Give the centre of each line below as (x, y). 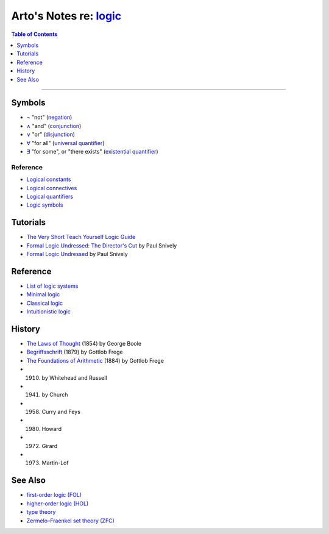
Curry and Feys (61, 412)
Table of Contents (34, 34)
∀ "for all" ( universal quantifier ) (65, 143)
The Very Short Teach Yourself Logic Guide (81, 237)
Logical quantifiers (50, 196)
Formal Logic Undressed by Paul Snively (77, 254)
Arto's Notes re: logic (66, 16)
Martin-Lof (55, 463)
